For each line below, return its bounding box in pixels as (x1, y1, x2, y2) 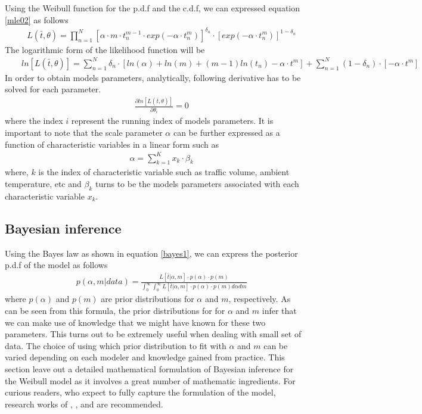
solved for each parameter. (5, 83, 101, 95)
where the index (5, 114, 63, 127)
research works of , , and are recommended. (5, 397, 163, 410)
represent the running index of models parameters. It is (71, 114, 274, 127)
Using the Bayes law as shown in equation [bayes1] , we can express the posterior (5, 247, 298, 259)
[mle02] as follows (5, 13, 69, 26)
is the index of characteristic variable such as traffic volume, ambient (38, 166, 290, 178)
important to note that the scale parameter (5, 126, 163, 138)
